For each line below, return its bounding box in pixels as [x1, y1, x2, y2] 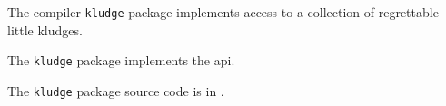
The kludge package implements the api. [7, 51, 235, 70]
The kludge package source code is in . [7, 81, 224, 100]
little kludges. [7, 20, 83, 39]
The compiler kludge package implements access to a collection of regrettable [7, 3, 439, 21]
